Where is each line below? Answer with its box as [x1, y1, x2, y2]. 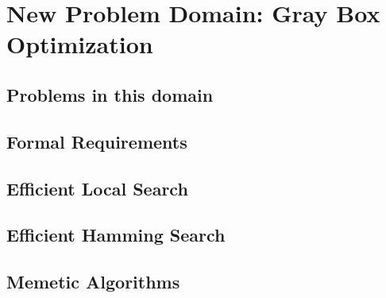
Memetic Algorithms [6, 269, 180, 294]
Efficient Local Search [6, 176, 188, 200]
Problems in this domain [6, 82, 214, 106]
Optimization [6, 28, 153, 60]
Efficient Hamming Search [6, 223, 226, 247]
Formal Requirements [6, 129, 187, 153]
